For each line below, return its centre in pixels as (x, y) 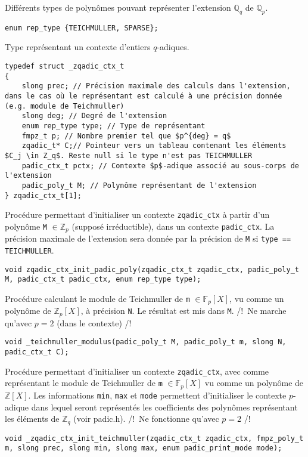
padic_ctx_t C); (37, 352)
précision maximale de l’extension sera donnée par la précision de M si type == (148, 238)
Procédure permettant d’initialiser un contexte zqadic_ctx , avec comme (137, 371)
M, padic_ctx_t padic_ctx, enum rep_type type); (103, 280)
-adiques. (173, 47)
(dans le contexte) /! (94, 322)
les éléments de (32, 419)
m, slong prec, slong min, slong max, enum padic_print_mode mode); (144, 448)
